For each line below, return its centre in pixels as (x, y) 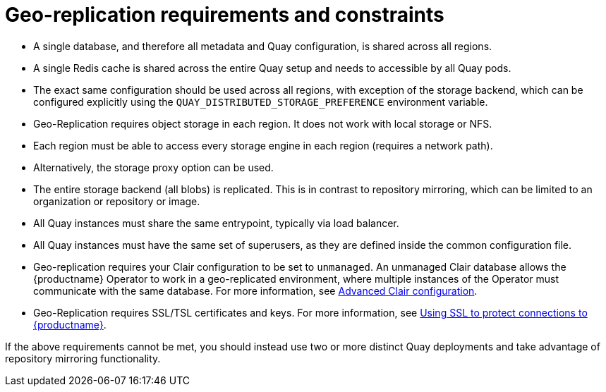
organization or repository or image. (117, 201)
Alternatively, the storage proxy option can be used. (153, 167)
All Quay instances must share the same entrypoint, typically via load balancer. (216, 223)
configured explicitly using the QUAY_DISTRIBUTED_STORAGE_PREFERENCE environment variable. (261, 102)
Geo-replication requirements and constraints (225, 15)
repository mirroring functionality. (83, 358)
